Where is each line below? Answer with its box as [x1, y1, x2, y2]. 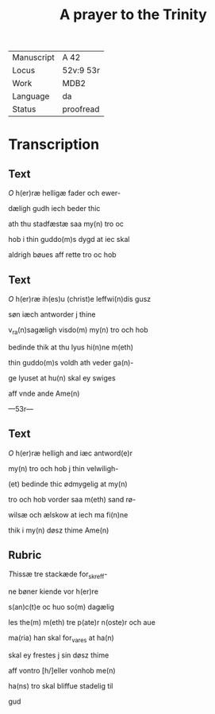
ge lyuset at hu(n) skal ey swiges [8, 373, 117, 383]
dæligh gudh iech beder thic [8, 204, 101, 213]
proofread [62, 103, 100, 115]
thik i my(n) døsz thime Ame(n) [8, 525, 109, 535]
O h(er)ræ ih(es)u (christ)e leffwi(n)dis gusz [8, 295, 152, 303]
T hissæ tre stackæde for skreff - [8, 569, 108, 581]
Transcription [8, 135, 100, 154]
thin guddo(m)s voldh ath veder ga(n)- [8, 357, 134, 367]
